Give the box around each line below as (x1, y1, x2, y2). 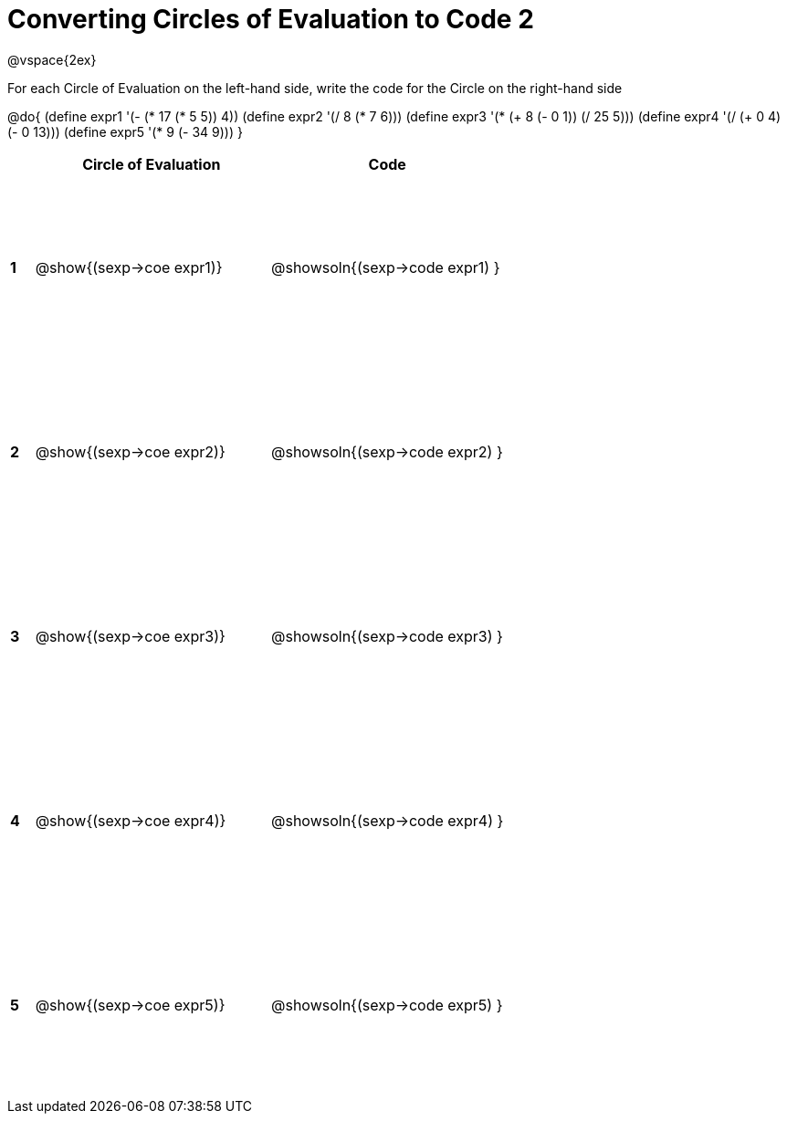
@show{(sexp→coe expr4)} (35, 811, 226, 830)
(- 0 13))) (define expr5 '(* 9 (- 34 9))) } (7, 123, 243, 140)
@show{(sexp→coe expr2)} (35, 442, 226, 461)
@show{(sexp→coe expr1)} (35, 257, 223, 277)
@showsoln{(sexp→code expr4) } (270, 811, 504, 830)
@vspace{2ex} (7, 51, 97, 68)
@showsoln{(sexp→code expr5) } (270, 995, 503, 1014)
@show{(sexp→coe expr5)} (35, 995, 226, 1014)
